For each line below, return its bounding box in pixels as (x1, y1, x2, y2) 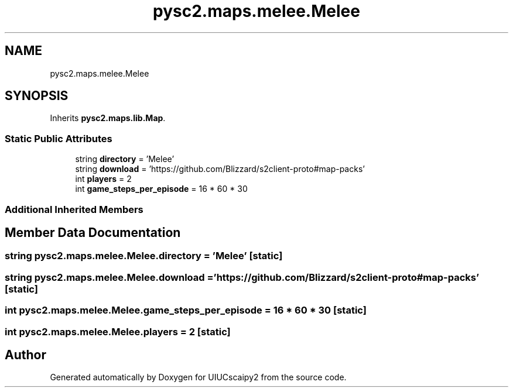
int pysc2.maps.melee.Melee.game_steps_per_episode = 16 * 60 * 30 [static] (5, 304, 367, 317)
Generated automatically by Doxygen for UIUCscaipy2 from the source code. (50, 372, 347, 383)
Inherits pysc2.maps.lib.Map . (50, 113, 166, 123)
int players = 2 (75, 174, 132, 184)
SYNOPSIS (5, 88, 69, 104)
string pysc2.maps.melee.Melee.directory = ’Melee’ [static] (5, 250, 283, 262)
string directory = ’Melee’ (75, 154, 175, 164)
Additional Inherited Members (5, 203, 143, 215)
